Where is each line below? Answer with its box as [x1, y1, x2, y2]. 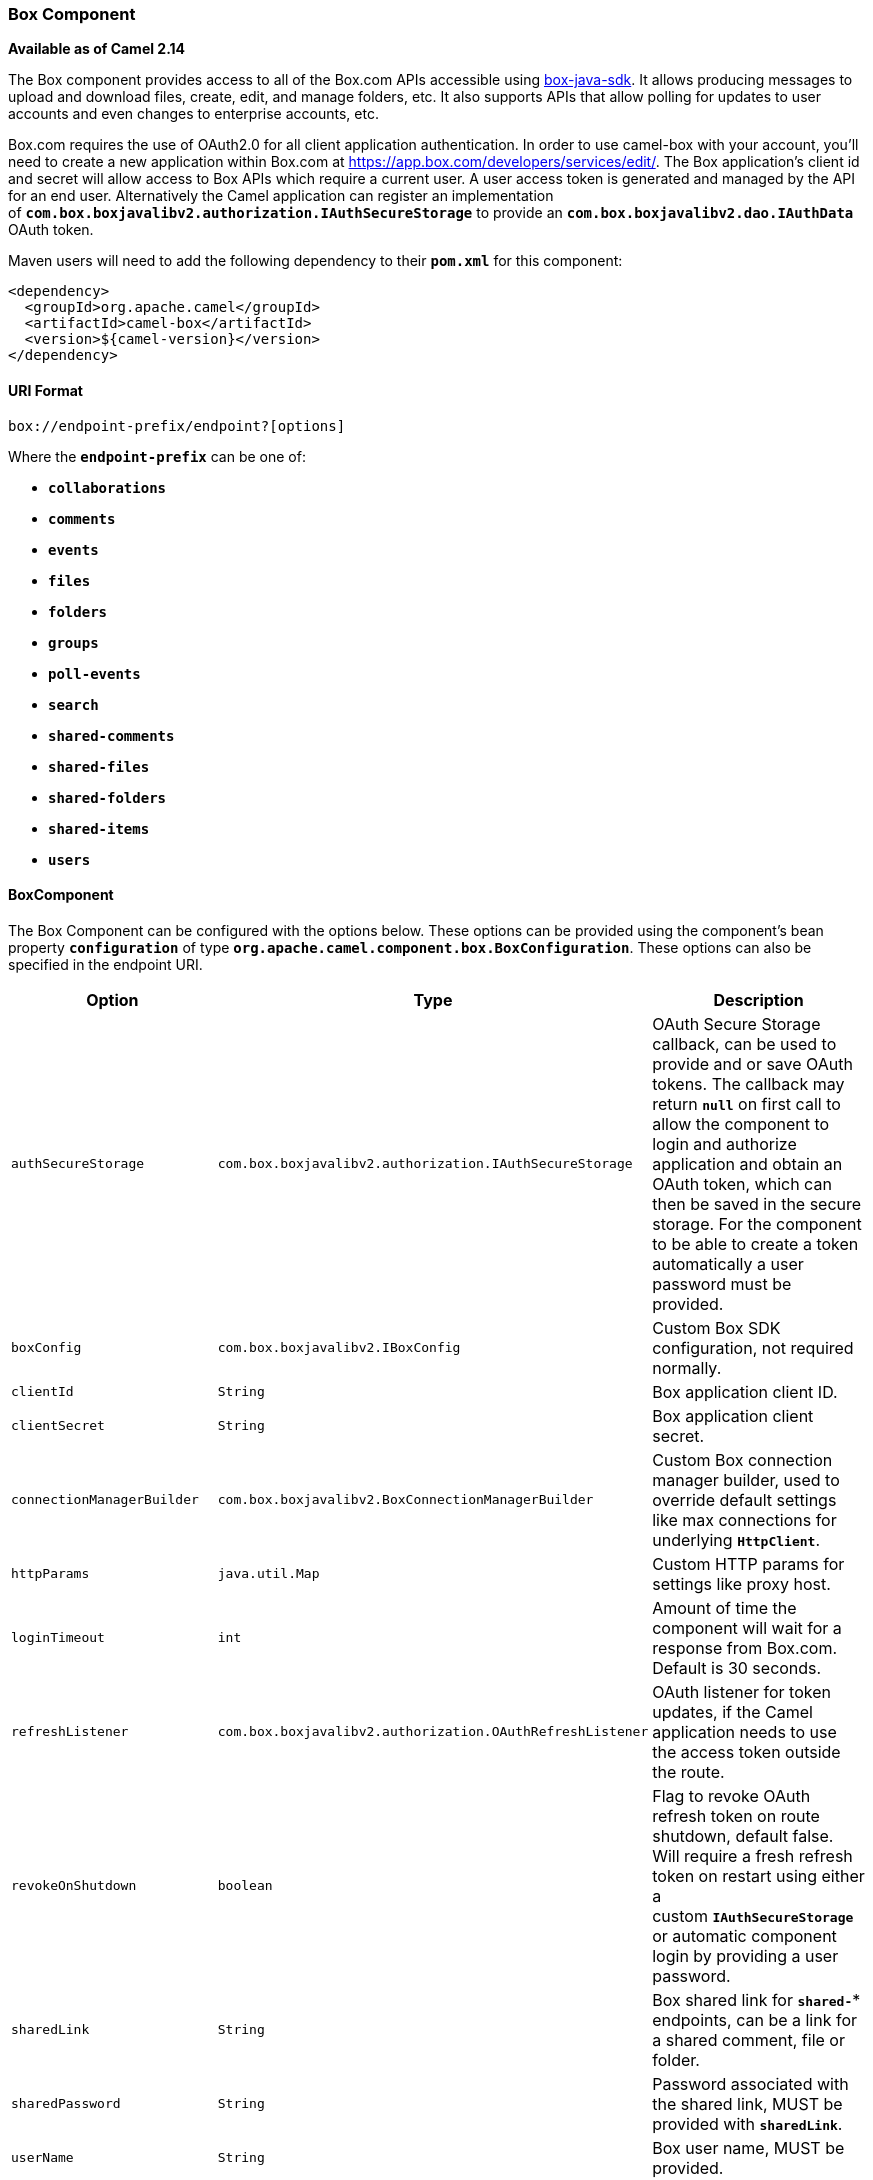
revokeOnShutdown [11, 1878, 137, 1894]
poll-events [48, 665, 141, 682]
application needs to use [652, 1721, 837, 1742]
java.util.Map [217, 1566, 320, 1582]
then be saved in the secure [652, 1193, 862, 1214]
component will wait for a [652, 1617, 842, 1638]
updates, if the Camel [652, 1701, 813, 1722]
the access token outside [652, 1741, 841, 1762]
